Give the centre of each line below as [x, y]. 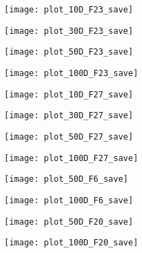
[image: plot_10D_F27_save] [69, 94]
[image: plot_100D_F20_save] [71, 243]
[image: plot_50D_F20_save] [69, 222]
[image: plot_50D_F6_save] [66, 179]
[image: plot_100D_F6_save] [69, 200]
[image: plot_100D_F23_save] [71, 73]
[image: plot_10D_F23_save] [69, 10]
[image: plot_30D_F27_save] [69, 116]
